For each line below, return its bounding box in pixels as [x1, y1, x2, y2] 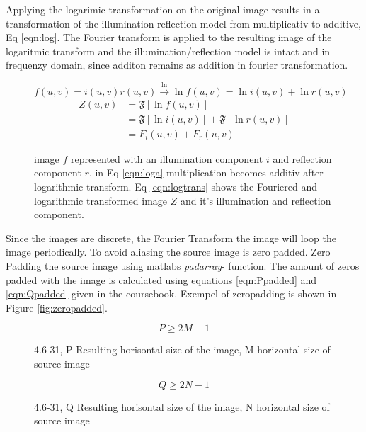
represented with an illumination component [70, 151, 263, 166]
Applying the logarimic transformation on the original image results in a [6, 2, 320, 16]
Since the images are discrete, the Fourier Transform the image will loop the [6, 230, 336, 245]
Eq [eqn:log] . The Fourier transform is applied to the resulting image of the [6, 30, 332, 45]
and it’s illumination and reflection [180, 193, 331, 208]
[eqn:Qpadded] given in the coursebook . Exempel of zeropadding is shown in [6, 286, 337, 301]
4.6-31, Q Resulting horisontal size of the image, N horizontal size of [34, 399, 330, 414]
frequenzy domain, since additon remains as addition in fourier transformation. [6, 57, 348, 72]
